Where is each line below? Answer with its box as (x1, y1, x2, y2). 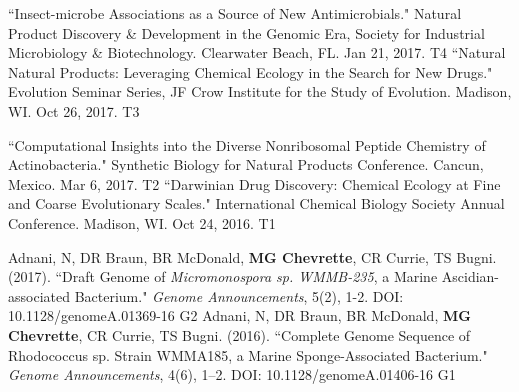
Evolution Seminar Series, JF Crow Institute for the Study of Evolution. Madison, (8, 81, 512, 102)
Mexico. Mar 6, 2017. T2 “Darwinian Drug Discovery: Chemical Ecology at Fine (8, 173, 501, 194)
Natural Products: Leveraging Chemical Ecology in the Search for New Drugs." (8, 61, 493, 82)
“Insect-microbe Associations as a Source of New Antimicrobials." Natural (8, 3, 462, 23)
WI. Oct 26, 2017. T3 (8, 100, 140, 121)
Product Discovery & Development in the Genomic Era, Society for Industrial (8, 22, 485, 43)
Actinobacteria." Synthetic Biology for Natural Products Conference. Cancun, (8, 154, 484, 175)
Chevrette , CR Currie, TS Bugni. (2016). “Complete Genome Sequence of (8, 324, 471, 345)
